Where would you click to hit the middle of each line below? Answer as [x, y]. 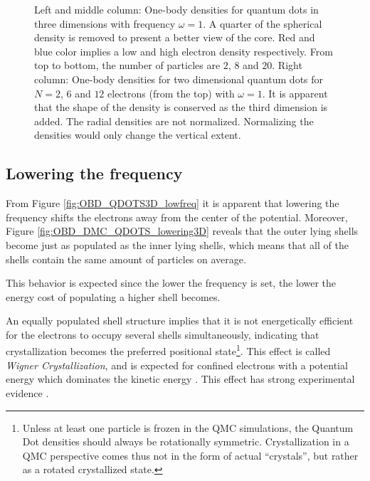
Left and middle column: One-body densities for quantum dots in [176, 9]
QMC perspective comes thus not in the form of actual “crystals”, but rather [190, 455]
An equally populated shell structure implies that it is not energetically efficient [180, 321]
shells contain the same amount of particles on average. [126, 259]
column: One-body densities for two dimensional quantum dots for [179, 79]
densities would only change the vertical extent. [138, 135]
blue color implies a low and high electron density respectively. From [184, 51]
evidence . [27, 392]
